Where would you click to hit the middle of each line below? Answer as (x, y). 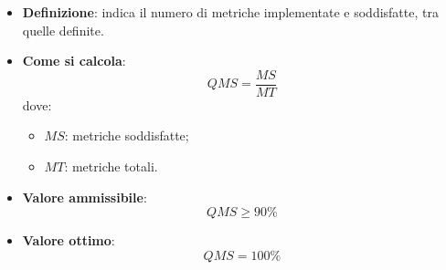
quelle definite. (63, 30)
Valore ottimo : (69, 240)
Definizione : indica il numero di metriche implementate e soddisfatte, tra (230, 12)
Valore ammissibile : (85, 197)
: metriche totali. (111, 166)
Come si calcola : (74, 61)
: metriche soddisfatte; (127, 135)
